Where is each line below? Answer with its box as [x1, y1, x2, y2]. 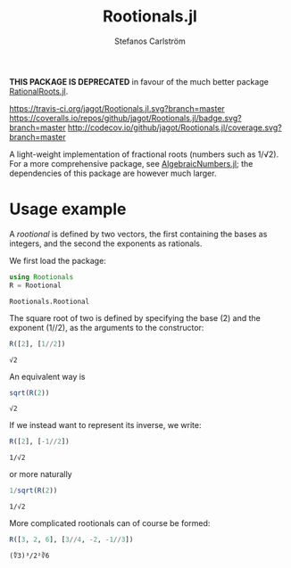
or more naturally [9, 469, 73, 480]
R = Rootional [9, 281, 62, 290]
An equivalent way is [9, 371, 86, 382]
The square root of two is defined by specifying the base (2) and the [9, 312, 262, 323]
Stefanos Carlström [114, 36, 186, 46]
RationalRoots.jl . [9, 86, 69, 96]
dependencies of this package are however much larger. [9, 168, 217, 178]
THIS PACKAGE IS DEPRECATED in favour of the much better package [9, 76, 270, 86]
